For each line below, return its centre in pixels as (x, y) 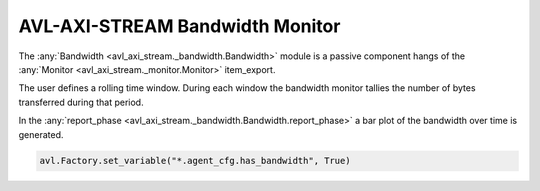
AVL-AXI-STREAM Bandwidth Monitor (179, 26)
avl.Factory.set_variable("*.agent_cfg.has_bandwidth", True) (195, 161)
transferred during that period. (81, 102)
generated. (41, 134)
